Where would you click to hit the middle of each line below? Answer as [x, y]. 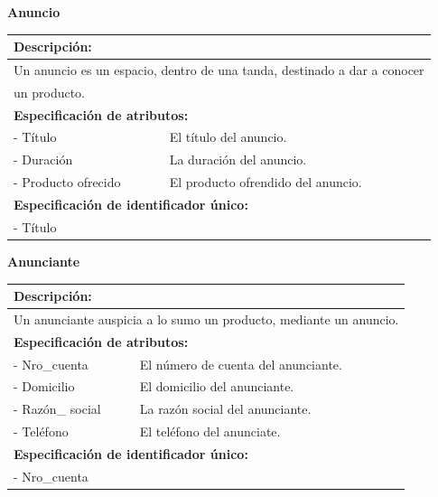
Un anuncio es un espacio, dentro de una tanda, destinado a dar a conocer [219, 69]
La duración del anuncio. [238, 159]
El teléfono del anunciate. [210, 431]
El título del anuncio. [228, 137]
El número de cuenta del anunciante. [241, 364]
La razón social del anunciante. [225, 409]
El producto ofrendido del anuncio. [266, 182]
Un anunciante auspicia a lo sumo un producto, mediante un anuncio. [206, 319]
